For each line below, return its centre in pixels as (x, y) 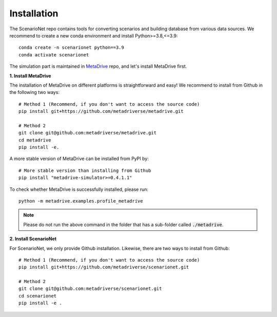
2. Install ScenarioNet (33, 239)
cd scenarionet (38, 296)
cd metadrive (35, 140)
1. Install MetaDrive (30, 76)
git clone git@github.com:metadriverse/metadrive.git (87, 133)
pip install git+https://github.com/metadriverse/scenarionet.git (104, 267)
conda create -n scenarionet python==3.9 (71, 48)
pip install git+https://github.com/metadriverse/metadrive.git (101, 111)
